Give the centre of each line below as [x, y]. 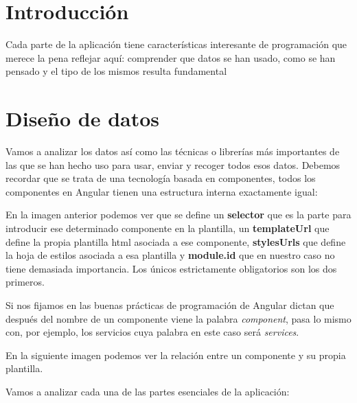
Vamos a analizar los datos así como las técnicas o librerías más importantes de [173, 151]
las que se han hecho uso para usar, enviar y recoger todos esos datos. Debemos [173, 164]
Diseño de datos [83, 118]
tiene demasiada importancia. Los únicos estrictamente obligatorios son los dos [171, 268]
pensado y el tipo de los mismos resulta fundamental [116, 71]
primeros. [25, 282]
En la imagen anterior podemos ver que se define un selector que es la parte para [178, 215]
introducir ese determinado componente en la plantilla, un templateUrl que [168, 228]
